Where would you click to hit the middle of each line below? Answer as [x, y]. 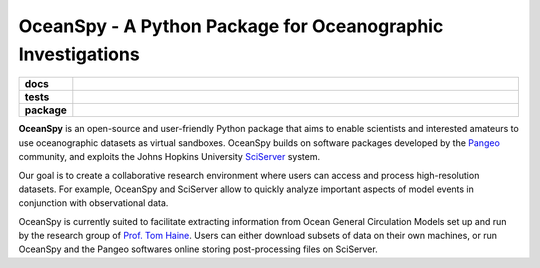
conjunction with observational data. [93, 203]
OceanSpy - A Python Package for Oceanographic [231, 26]
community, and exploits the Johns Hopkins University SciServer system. [169, 157]
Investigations [79, 54]
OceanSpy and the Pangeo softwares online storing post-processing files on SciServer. [198, 249]
